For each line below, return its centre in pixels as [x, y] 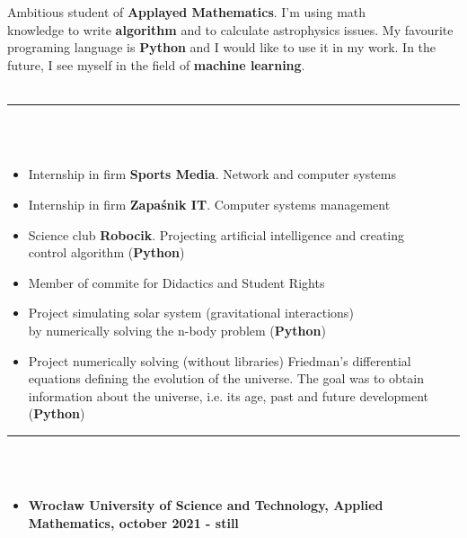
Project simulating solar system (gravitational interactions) [191, 313]
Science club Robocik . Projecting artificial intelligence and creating [216, 234]
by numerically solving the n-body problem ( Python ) [177, 330]
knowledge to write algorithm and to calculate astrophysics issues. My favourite [230, 29]
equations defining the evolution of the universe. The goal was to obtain [226, 378]
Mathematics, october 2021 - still [133, 522]
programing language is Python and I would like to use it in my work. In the [222, 47]
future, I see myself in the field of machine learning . [156, 64]
